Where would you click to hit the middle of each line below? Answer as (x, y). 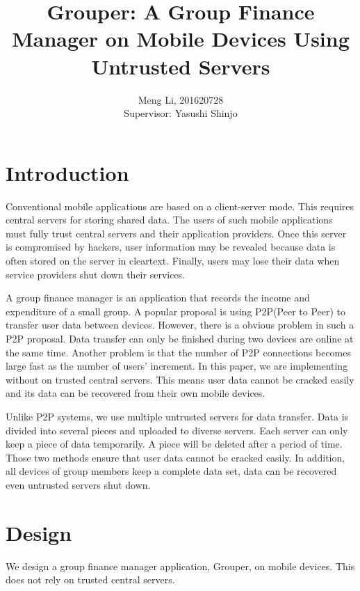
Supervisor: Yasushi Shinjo (181, 113)
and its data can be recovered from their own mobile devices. (136, 393)
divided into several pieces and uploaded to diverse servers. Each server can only (177, 430)
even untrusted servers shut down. (78, 484)
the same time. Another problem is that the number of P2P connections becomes (178, 352)
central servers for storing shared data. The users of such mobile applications (169, 220)
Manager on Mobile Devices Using (181, 39)
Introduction (67, 172)
